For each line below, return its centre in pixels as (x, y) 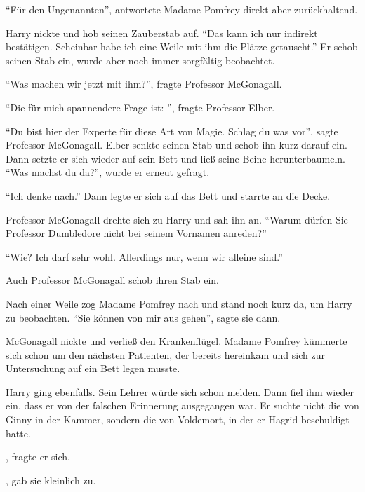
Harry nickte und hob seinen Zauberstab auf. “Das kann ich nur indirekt (162, 33)
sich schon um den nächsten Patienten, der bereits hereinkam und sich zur (165, 354)
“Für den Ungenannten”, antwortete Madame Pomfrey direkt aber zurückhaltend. (182, 9)
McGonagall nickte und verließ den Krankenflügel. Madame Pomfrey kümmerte (177, 341)
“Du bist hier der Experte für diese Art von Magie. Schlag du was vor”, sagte (172, 131)
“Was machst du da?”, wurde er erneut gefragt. (108, 172)
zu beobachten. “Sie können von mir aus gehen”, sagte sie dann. (143, 317)
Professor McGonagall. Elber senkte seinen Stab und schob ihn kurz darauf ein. (177, 145)
